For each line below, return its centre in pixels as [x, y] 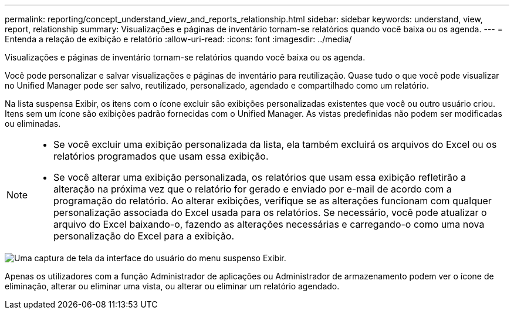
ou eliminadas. [33, 124]
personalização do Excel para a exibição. [144, 236]
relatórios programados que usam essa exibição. [161, 156]
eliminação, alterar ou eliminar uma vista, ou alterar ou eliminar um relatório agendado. [172, 286]
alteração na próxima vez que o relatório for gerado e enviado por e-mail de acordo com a [253, 189]
